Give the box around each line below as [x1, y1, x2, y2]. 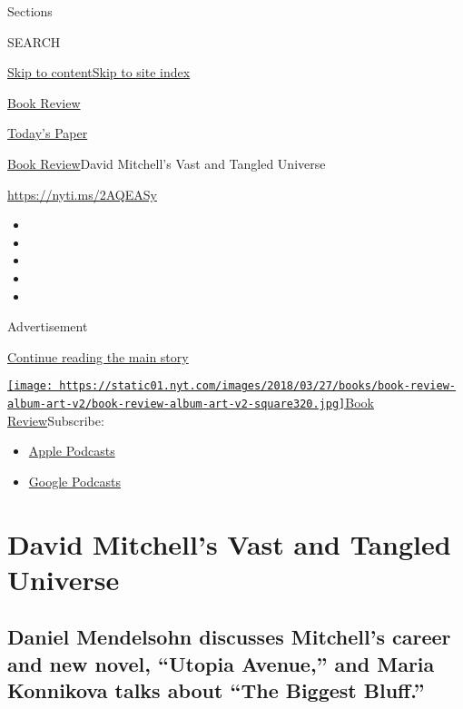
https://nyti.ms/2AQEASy [7, 184, 157, 203]
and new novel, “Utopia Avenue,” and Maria [7, 649, 435, 677]
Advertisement [7, 317, 88, 336]
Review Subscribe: [7, 410, 104, 429]
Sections [7, 2, 53, 20]
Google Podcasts [28, 471, 121, 490]
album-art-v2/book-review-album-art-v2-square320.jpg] [7, 397, 346, 410]
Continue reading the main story [7, 347, 189, 366]
